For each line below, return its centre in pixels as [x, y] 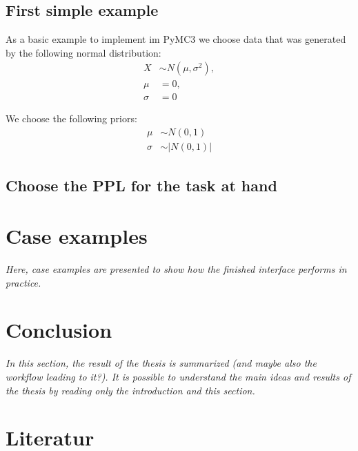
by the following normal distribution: [83, 52]
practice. [23, 282]
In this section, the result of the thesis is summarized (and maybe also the [161, 363]
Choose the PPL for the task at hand [141, 185]
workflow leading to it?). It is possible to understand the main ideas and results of [178, 376]
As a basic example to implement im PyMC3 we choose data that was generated [176, 39]
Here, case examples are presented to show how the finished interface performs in [176, 269]
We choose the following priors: [71, 118]
